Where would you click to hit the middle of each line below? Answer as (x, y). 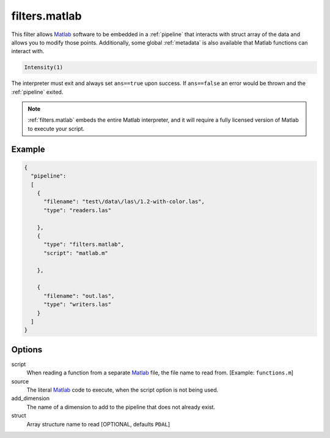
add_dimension (31, 398)
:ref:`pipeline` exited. (37, 92)
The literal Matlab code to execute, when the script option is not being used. (123, 390)
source (20, 381)
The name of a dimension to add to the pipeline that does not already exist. (121, 407)
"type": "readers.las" (78, 210)
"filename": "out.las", (79, 296)
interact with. (28, 51)
